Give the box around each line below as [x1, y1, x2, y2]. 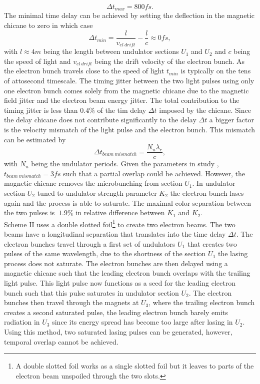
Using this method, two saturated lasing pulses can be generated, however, [4, 326, 232, 337]
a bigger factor [209, 114, 254, 125]
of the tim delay [97, 104, 146, 115]
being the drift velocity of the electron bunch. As [94, 55, 244, 66]
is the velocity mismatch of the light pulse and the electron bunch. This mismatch [4, 124, 255, 134]
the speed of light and [4, 55, 71, 66]
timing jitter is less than [4, 104, 78, 115]
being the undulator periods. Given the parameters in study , [31, 158, 219, 169]
